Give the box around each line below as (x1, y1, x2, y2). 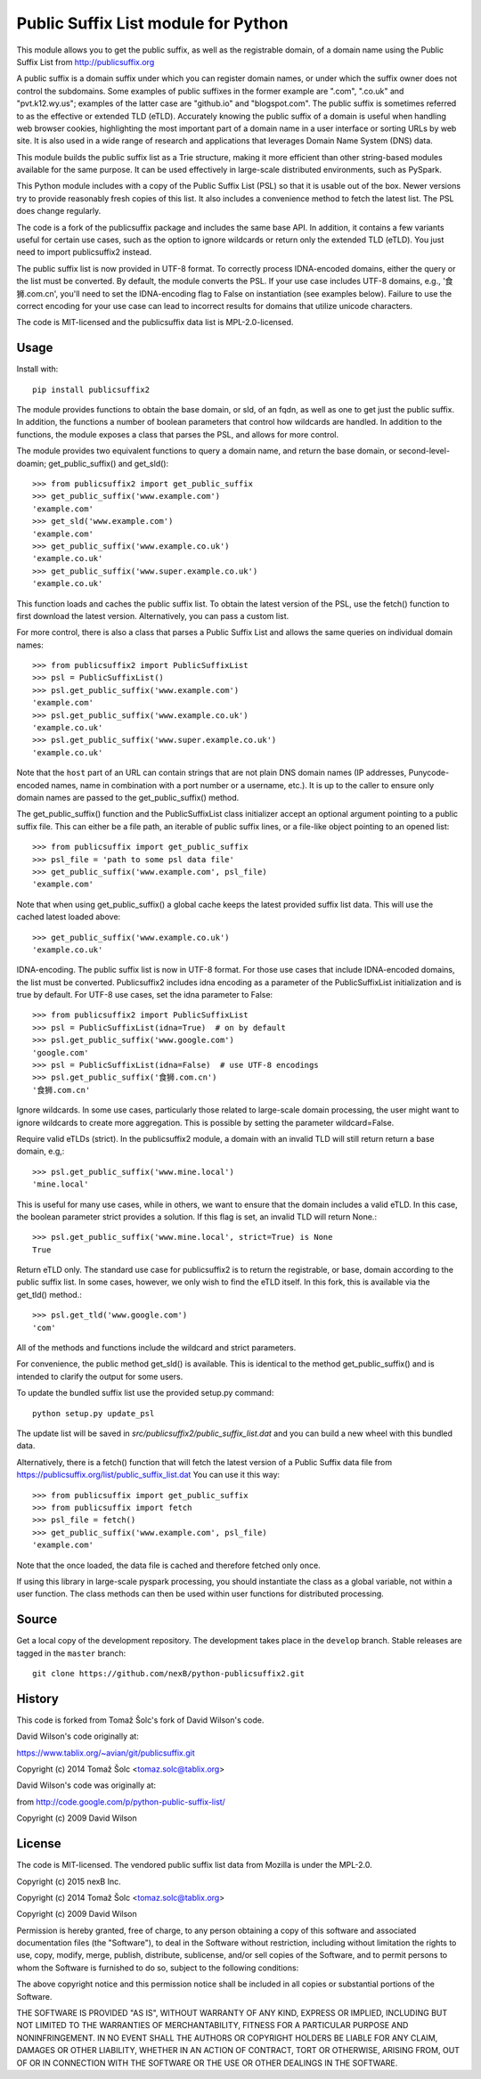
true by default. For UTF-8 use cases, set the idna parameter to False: (16, 990, 273, 1000)
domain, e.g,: (16, 1145, 65, 1157)
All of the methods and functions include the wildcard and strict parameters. (16, 1342, 297, 1353)
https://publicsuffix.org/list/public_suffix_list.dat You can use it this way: (16, 1470, 281, 1480)
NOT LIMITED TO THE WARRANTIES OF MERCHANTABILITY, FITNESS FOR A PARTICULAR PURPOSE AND (16, 2020, 409, 2031)
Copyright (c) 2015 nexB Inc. (16, 1876, 122, 1887)
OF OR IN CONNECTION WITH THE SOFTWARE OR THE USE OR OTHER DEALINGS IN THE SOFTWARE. (16, 2058, 398, 2068)
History (16, 1691, 60, 1706)
